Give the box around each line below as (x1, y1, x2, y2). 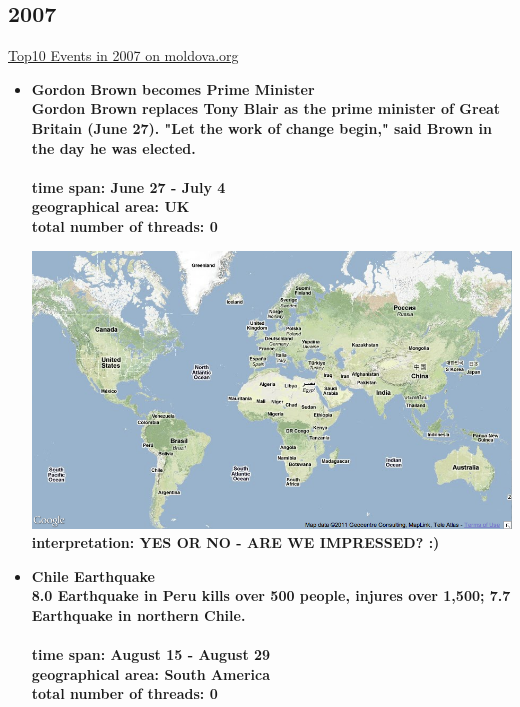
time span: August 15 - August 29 (31, 644, 271, 665)
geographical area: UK (31, 196, 190, 217)
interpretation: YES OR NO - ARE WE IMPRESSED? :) (31, 532, 440, 553)
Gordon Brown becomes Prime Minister (31, 78, 315, 99)
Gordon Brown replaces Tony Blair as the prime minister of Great (31, 98, 501, 119)
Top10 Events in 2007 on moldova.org (8, 45, 239, 66)
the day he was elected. (31, 137, 196, 158)
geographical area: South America (31, 663, 270, 684)
